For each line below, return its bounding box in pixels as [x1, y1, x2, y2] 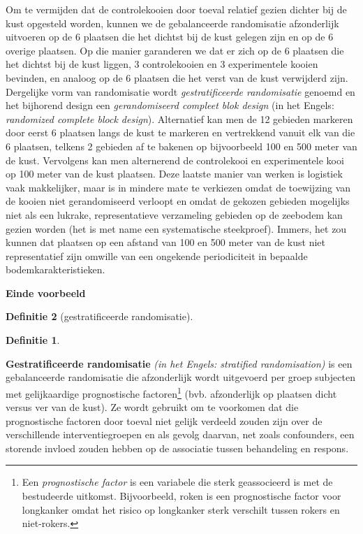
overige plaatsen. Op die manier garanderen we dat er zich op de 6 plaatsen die [6, 43, 344, 57]
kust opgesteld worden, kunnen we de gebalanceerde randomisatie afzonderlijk [6, 15, 339, 30]
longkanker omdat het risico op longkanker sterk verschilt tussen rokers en [22, 502, 340, 517]
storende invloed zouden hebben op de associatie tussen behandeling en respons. [6, 440, 349, 455]
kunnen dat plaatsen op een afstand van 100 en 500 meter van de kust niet [6, 235, 325, 250]
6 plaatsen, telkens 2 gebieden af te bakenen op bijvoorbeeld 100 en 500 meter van [6, 138, 357, 153]
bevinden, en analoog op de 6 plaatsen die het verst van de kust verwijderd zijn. [6, 70, 348, 85]
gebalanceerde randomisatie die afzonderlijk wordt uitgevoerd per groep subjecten [6, 370, 355, 384]
